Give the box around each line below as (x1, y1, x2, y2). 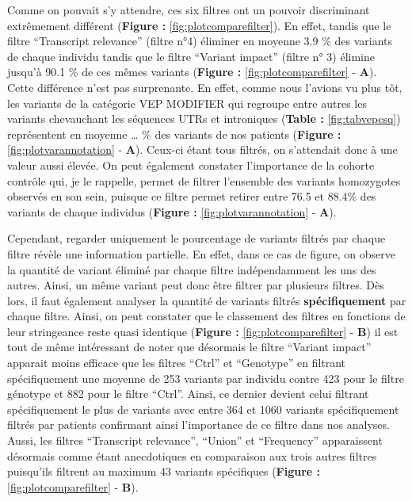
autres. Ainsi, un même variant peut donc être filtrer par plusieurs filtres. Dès (7, 277, 384, 293)
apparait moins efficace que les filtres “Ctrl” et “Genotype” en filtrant (7, 354, 346, 371)
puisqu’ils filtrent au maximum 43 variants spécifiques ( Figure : (7, 463, 321, 480)
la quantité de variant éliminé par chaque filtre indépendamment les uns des (7, 261, 376, 277)
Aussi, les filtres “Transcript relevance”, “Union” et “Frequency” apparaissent (7, 432, 383, 449)
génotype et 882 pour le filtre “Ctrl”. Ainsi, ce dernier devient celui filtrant (7, 385, 369, 402)
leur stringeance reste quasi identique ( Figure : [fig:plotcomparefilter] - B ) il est (7, 323, 399, 339)
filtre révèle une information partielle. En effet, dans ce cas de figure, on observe (7, 245, 395, 262)
